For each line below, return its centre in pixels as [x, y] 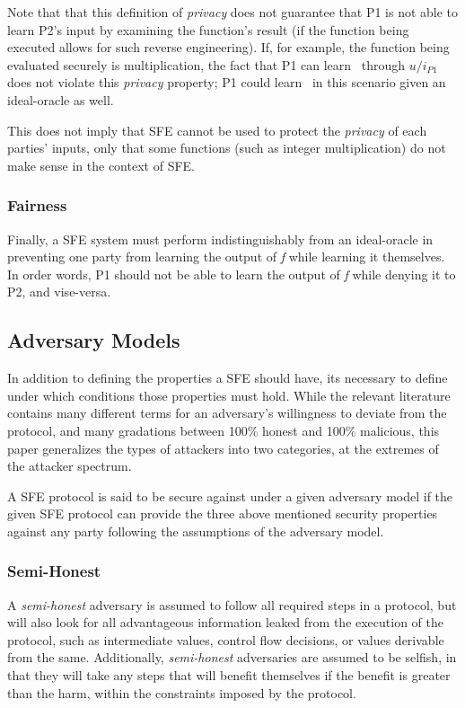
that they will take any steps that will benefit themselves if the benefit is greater [229, 675]
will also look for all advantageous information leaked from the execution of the [226, 622]
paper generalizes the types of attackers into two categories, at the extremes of [223, 448]
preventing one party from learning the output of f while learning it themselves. [226, 257]
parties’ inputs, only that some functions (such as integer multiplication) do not [227, 148]
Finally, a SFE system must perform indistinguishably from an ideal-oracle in [220, 239]
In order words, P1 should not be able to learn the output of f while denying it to [232, 274]
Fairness [37, 205]
